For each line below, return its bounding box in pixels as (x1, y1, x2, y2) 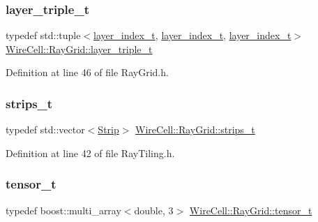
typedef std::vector (6, 122, 85, 137)
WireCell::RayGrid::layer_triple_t (6, 41, 153, 56)
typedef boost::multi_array (6, 202, 121, 217)
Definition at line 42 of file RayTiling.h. (6, 145, 175, 160)
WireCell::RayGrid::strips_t (135, 122, 255, 137)
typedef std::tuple (6, 28, 81, 43)
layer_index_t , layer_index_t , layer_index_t (93, 28, 291, 43)
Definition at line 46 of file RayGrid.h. (6, 65, 169, 80)
